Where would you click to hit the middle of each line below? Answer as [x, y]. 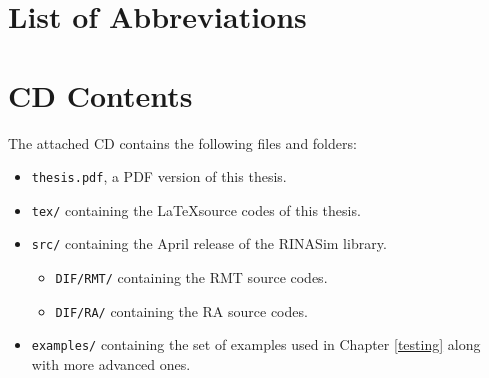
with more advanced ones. [111, 364]
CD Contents [100, 94]
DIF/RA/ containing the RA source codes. [181, 310]
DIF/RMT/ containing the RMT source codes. [191, 277]
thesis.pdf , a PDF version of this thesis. [159, 176]
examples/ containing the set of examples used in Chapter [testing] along [256, 344]
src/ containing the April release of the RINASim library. [209, 243]
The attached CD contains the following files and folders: [182, 142]
